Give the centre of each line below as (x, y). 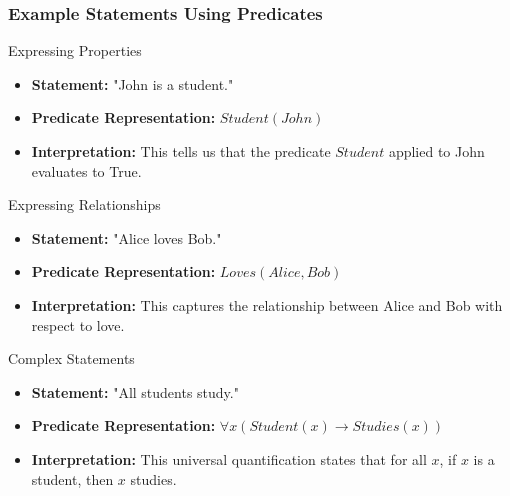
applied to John (436, 151)
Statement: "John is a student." (132, 83)
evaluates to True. (86, 170)
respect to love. (78, 324)
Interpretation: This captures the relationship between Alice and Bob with (267, 304)
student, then (72, 478)
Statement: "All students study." (135, 391)
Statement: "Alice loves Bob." (126, 237)
